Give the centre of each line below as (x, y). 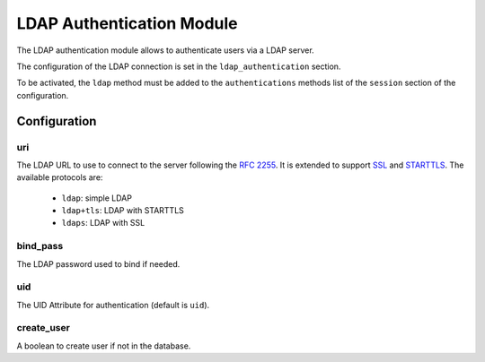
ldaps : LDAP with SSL (103, 223)
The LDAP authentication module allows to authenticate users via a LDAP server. (165, 50)
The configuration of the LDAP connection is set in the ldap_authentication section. (179, 66)
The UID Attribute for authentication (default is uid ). (113, 305)
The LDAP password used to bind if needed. (98, 263)
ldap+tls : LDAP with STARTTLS (123, 211)
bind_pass (40, 246)
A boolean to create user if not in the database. (104, 346)
